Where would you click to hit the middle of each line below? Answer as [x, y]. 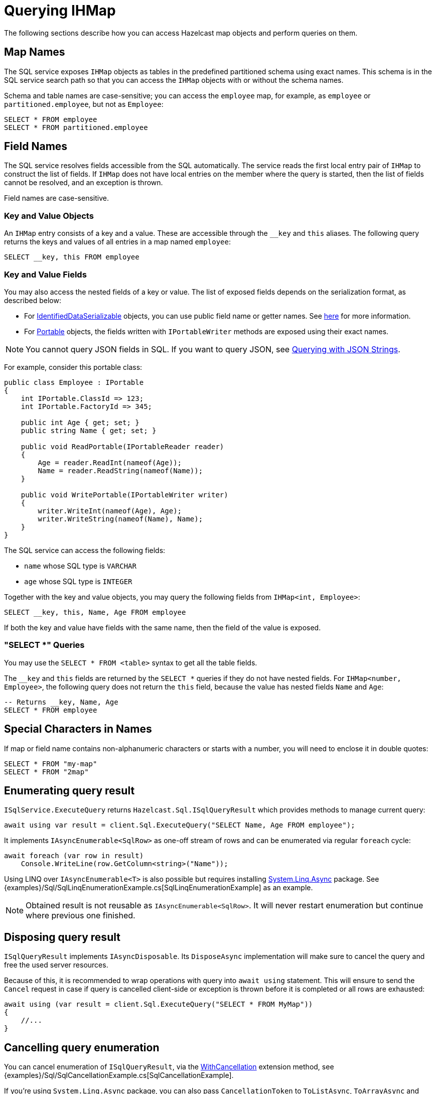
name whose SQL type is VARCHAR [80, 566]
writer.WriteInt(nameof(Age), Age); [110, 511]
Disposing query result [62, 937]
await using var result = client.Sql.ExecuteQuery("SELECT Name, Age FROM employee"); [180, 825]
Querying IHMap [60, 11]
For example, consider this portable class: [73, 367]
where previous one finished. [81, 916]
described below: [33, 300]
